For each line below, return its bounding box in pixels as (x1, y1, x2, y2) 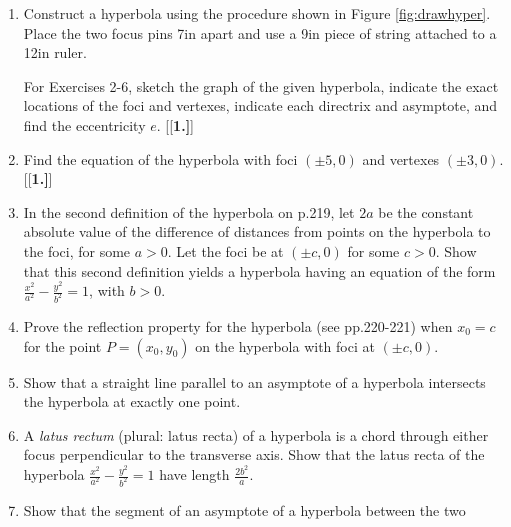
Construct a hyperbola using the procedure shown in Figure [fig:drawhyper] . (23, 3, 491, 23)
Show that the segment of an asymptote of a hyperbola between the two (23, 499, 466, 520)
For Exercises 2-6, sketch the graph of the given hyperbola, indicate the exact (23, 75, 499, 96)
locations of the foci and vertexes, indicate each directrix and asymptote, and (23, 95, 498, 116)
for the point (23, 335, 102, 356)
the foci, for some (23, 240, 131, 261)
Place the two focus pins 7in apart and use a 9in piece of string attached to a (23, 22, 497, 43)
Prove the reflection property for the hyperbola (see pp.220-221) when (23, 316, 453, 336)
